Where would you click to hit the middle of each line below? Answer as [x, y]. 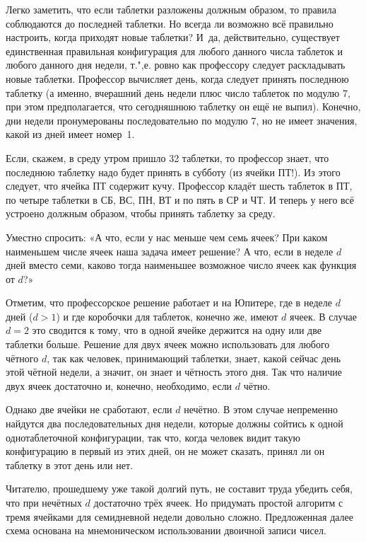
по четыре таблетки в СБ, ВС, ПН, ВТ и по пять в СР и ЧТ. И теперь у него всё [180, 199]
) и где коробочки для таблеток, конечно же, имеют [167, 316]
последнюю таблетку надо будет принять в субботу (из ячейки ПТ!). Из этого [173, 172]
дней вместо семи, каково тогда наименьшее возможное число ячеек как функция [181, 265]
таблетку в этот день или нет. [69, 465]
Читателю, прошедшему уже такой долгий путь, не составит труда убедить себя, [179, 489]
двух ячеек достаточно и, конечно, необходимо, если [119, 385]
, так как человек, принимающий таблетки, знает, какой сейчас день [194, 358]
